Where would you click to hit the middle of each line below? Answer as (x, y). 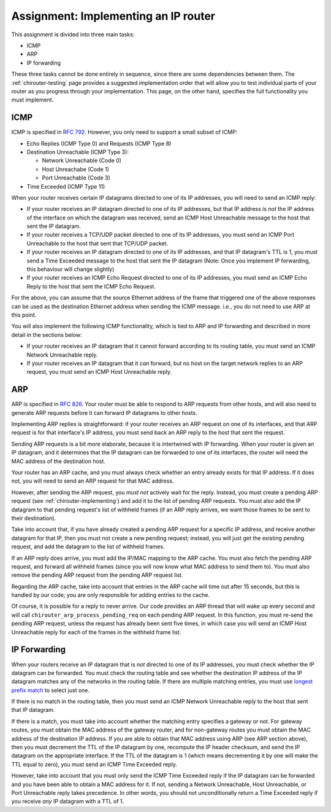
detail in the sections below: (47, 334)
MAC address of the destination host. (58, 461)
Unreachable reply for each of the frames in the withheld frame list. (96, 632)
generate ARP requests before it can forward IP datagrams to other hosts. (104, 412)
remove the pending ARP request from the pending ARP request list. (97, 575)
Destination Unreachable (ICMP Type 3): (78, 152)
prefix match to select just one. (51, 690)
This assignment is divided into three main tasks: (73, 34)
